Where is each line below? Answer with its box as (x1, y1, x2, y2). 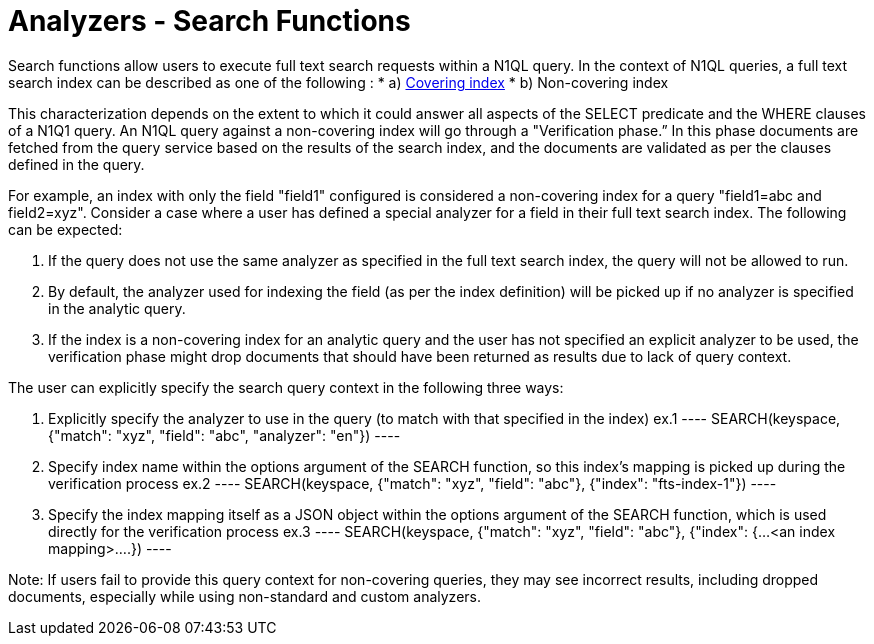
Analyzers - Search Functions (8, 4, 411, 38)
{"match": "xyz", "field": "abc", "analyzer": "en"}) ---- (48, 426, 401, 444)
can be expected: (8, 220, 123, 238)
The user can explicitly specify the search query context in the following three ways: (8, 378, 564, 396)
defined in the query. (8, 155, 145, 173)
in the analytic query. (48, 299, 186, 317)
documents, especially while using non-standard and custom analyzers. (8, 587, 481, 605)
